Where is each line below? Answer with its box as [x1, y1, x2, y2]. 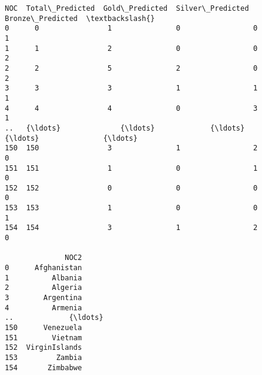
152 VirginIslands [5, 343, 82, 352]
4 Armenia [5, 303, 82, 312]
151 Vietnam [5, 333, 82, 342]
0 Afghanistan [5, 264, 82, 273]
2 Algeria [5, 283, 82, 292]
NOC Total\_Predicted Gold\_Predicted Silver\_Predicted [5, 4, 249, 13]
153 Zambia [5, 353, 82, 362]
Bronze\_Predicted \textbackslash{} [5, 14, 155, 23]
